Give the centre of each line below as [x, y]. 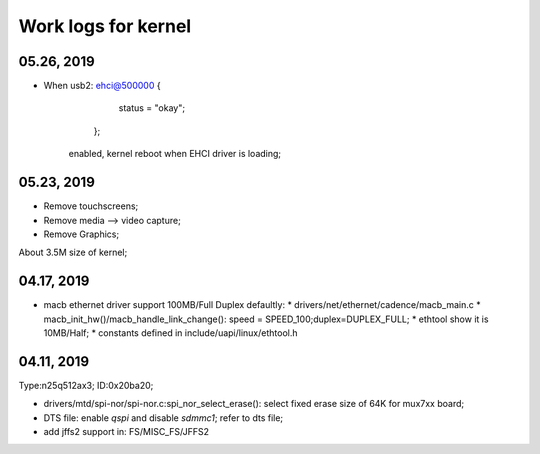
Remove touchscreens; [91, 206]
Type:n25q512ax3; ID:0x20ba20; [86, 385]
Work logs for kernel [105, 26]
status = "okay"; [151, 108]
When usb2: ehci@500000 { [102, 86]
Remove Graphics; [81, 234]
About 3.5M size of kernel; [73, 252]
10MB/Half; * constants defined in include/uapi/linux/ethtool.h [171, 333]
